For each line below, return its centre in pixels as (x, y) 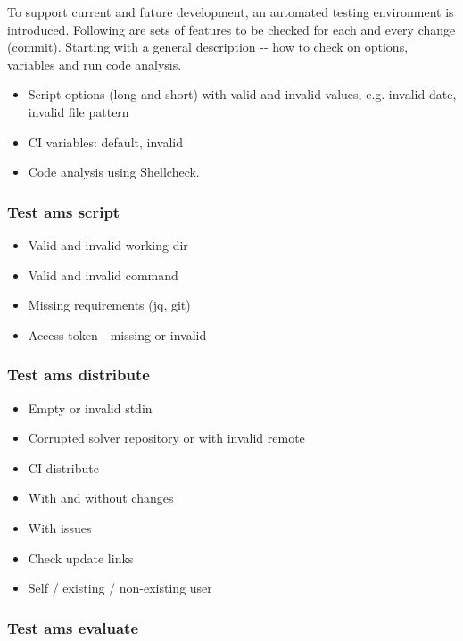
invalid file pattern (79, 111)
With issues (60, 527)
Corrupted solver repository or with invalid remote (166, 438)
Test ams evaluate (73, 627)
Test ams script (64, 211)
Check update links (81, 558)
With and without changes (101, 498)
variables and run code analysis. (95, 64)
